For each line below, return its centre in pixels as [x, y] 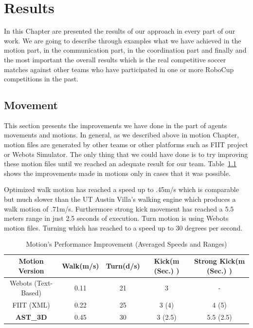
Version [31, 270]
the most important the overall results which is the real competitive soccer [115, 59]
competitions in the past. [41, 79]
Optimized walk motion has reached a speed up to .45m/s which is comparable [121, 189]
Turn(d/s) [123, 265]
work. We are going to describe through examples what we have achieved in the [123, 40]
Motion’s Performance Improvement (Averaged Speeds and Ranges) [126, 244]
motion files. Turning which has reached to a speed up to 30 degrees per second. [123, 227]
